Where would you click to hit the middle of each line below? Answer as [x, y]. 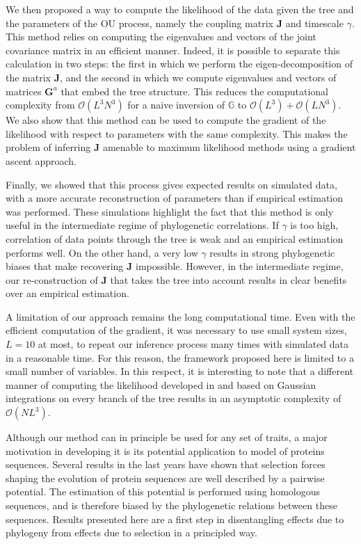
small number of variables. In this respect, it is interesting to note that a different [179, 371]
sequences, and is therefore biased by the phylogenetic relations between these [171, 505]
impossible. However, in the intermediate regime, [240, 266]
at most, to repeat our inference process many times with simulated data [193, 344]
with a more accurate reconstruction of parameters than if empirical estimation [175, 198]
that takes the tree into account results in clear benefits [228, 279]
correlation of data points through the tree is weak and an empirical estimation [175, 238]
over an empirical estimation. [67, 293]
